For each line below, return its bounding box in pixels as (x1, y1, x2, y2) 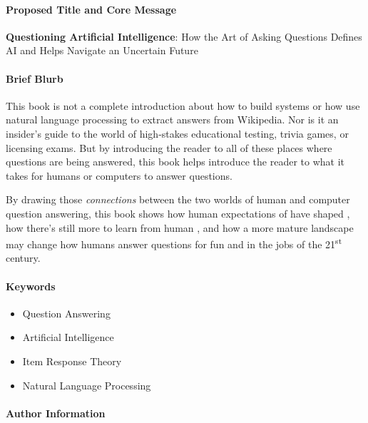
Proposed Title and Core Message (6, 1, 177, 16)
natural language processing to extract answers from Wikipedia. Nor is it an (6, 112, 339, 127)
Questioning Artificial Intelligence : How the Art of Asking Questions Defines (6, 29, 362, 44)
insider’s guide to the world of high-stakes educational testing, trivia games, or (6, 126, 349, 141)
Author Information (6, 405, 106, 420)
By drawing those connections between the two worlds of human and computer (6, 192, 350, 207)
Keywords (6, 278, 56, 293)
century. (6, 250, 41, 265)
